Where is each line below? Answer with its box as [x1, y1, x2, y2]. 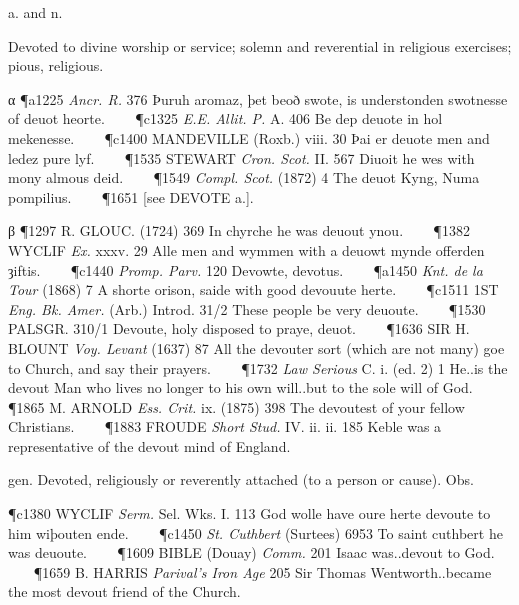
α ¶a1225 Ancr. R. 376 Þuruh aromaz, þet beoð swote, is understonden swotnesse [8, 88, 508, 109]
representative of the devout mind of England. [8, 435, 291, 456]
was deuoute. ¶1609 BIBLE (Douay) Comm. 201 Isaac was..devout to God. [8, 542, 495, 563]
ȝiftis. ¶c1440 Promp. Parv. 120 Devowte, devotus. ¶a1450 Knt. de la [8, 259, 483, 280]
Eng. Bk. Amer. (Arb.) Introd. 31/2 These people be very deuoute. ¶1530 [8, 298, 486, 319]
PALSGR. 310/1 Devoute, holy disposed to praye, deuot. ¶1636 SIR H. [8, 318, 470, 339]
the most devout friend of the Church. [8, 581, 241, 602]
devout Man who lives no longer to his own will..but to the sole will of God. [8, 377, 473, 398]
